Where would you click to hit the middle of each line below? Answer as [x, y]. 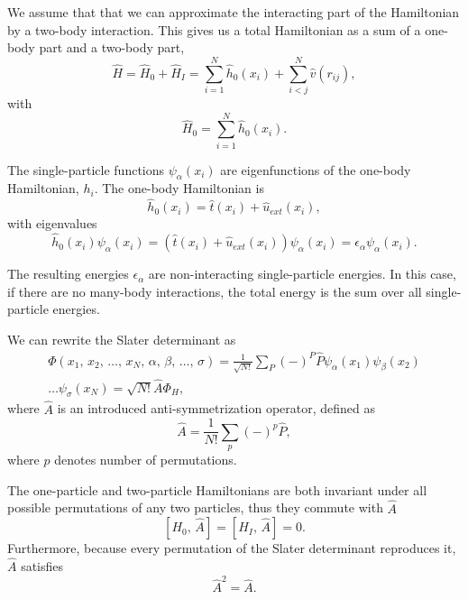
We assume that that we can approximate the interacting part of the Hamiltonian [234, 12]
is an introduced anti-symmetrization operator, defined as [216, 408]
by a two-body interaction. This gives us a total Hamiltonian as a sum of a [214, 29]
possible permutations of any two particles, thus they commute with [195, 507]
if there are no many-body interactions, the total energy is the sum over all [215, 291]
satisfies [42, 565]
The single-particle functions [86, 169]
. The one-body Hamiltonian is [179, 188]
